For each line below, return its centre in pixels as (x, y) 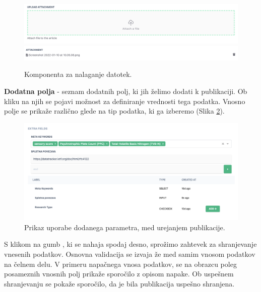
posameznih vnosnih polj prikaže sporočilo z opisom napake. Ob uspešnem (119, 274)
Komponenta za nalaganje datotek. (78, 74)
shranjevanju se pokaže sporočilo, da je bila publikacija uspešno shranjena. (119, 283)
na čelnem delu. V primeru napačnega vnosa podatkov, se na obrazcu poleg (120, 264)
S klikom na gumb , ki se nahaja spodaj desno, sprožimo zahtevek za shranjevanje (130, 244)
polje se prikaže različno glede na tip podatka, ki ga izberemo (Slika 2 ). (114, 111)
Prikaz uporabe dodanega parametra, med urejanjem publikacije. (125, 227)
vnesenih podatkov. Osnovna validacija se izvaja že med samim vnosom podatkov (130, 254)
